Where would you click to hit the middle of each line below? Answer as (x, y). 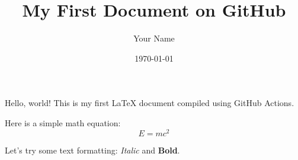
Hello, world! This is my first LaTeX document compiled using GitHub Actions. (150, 103)
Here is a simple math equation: (63, 122)
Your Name (154, 38)
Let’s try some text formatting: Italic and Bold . (92, 150)
